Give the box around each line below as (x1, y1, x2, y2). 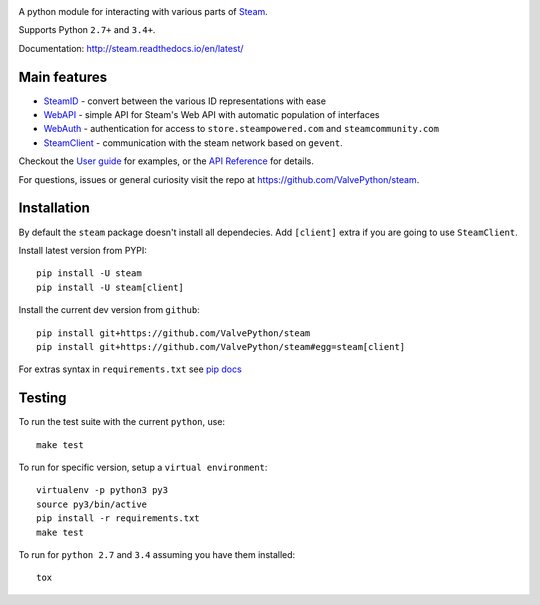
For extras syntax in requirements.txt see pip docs (18, 363, 242, 375)
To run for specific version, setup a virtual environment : (18, 461, 268, 473)
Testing (18, 390, 67, 407)
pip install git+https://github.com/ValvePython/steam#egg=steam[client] (36, 341, 406, 352)
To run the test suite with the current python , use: (18, 416, 225, 428)
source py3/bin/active (36, 498, 148, 510)
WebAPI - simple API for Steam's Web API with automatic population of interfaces (43, 109, 380, 121)
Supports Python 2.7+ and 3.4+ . (18, 24, 156, 36)
